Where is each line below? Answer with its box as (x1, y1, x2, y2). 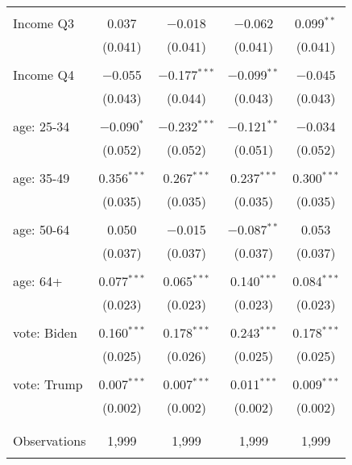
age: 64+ (13, 272, 63, 290)
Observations (13, 431, 86, 450)
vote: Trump (13, 375, 83, 393)
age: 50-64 (13, 220, 70, 239)
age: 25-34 (13, 117, 70, 135)
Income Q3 (13, 14, 74, 32)
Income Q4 (13, 65, 74, 84)
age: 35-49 (13, 168, 70, 187)
